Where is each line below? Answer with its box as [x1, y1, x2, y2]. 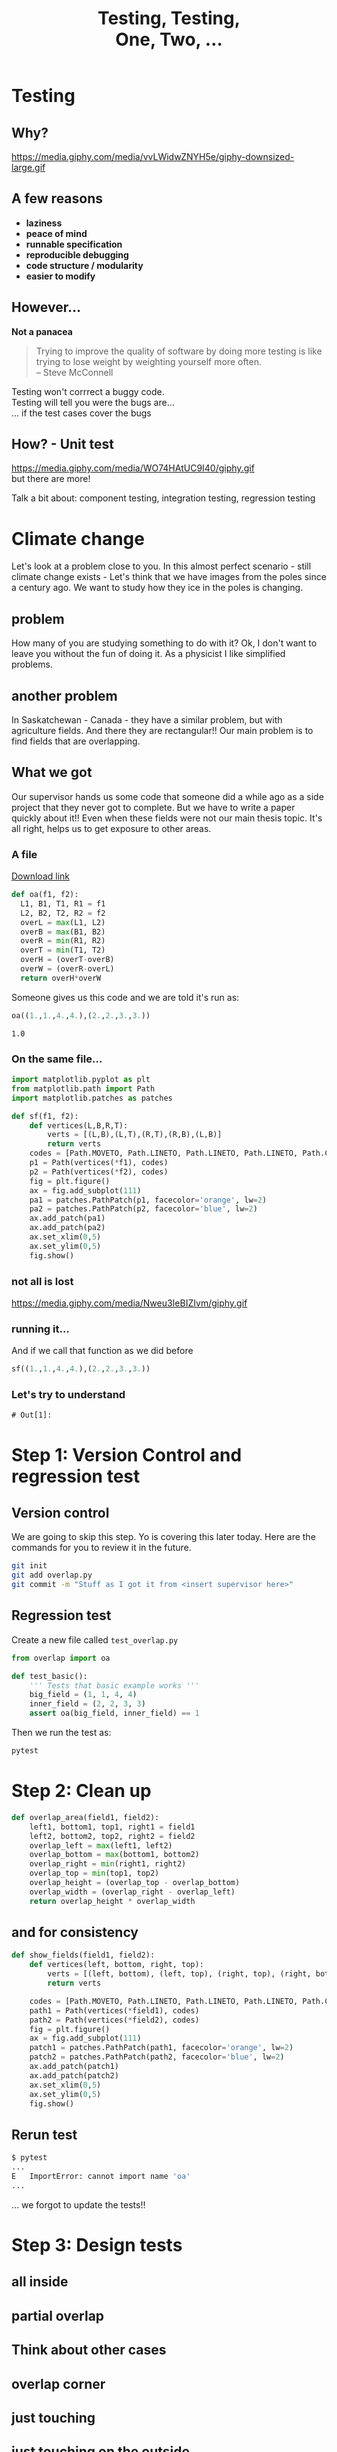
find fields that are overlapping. [11, 735, 141, 747]
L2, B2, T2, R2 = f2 [20, 908, 106, 918]
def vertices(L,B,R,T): [29, 1120, 129, 1131]
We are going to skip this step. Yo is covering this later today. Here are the [11, 1531, 316, 1543]
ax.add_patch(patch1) [29, 2062, 119, 2072]
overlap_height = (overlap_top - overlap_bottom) [29, 1878, 241, 1888]
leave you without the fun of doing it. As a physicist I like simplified [11, 648, 286, 660]
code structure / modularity [25, 259, 144, 271]
